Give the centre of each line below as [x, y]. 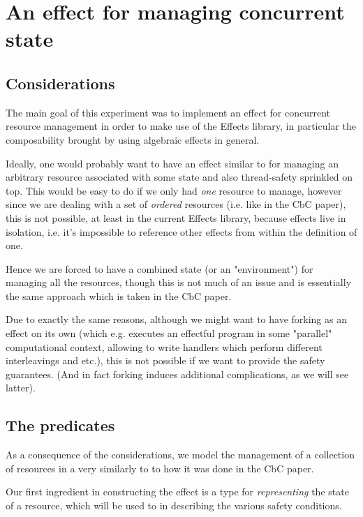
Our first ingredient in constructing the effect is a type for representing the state [177, 492]
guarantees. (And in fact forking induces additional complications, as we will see [177, 374]
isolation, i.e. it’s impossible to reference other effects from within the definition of [181, 231]
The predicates [60, 425]
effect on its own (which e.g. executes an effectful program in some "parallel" [169, 333]
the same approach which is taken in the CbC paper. [119, 295]
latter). [21, 388]
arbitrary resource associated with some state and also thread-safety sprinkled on [179, 177]
